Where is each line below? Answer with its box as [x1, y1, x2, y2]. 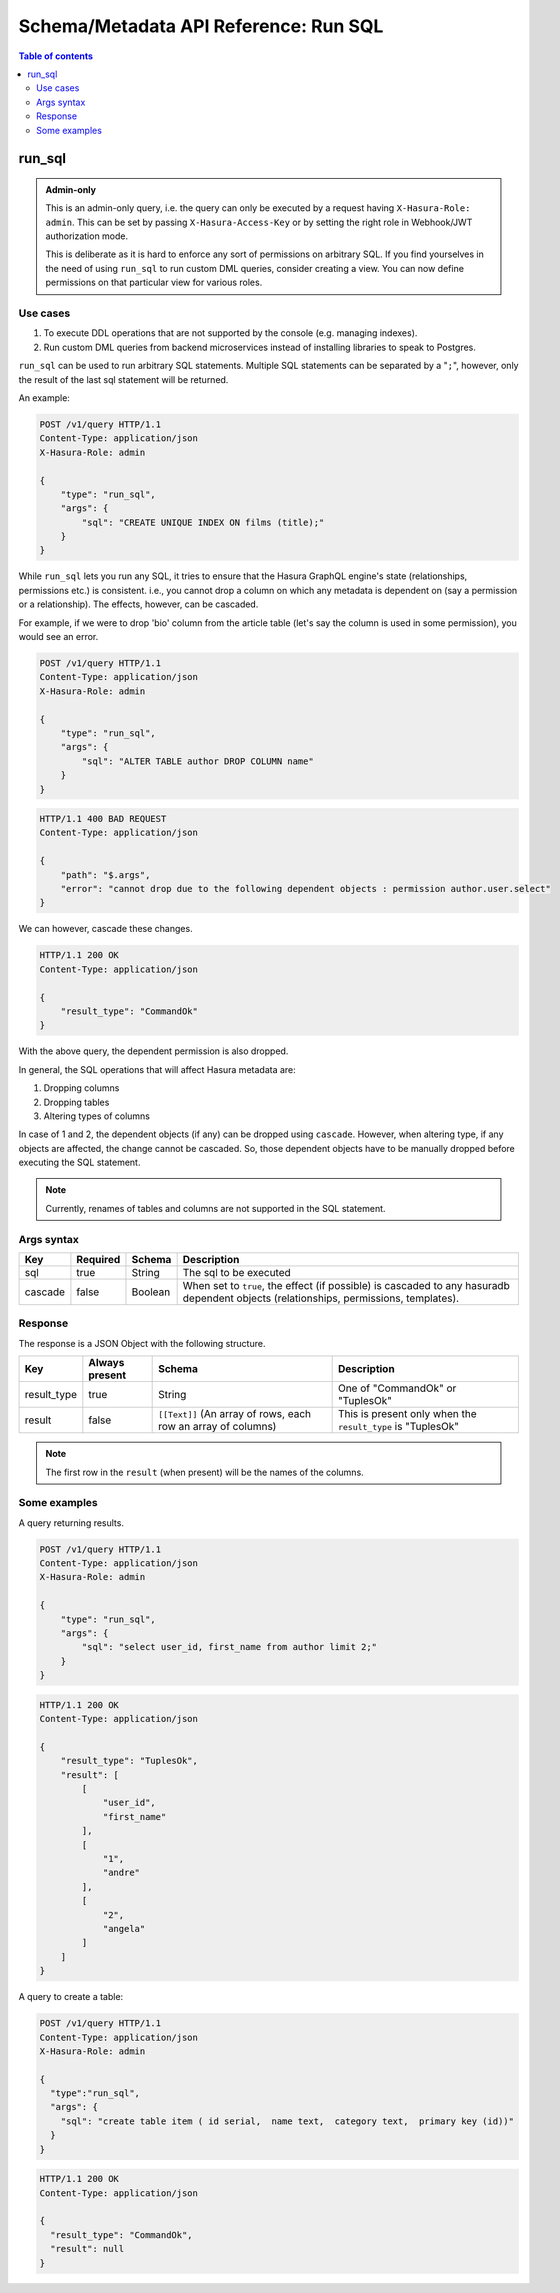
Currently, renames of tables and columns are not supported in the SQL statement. [45, 1202, 386, 1214]
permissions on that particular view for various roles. [45, 276, 263, 289]
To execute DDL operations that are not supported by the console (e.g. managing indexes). [43, 327, 418, 339]
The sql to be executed [182, 1265, 292, 1279]
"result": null [50, 2243, 125, 2255]
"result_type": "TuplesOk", [60, 1755, 199, 1767]
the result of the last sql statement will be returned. [18, 373, 229, 385]
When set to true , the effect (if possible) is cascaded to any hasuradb [182, 1278, 510, 1292]
